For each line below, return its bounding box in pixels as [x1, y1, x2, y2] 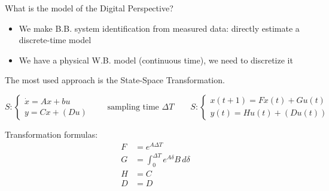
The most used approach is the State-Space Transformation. [5, 74, 225, 86]
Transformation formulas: [5, 128, 98, 140]
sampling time [107, 102, 159, 111]
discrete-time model [19, 34, 92, 46]
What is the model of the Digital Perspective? [5, 2, 173, 14]
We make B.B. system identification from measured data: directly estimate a [19, 22, 300, 34]
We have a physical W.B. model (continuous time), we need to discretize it [19, 53, 293, 66]
